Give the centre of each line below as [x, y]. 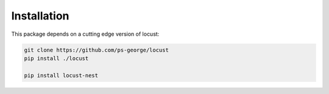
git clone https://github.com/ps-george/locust [96, 50]
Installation [40, 16]
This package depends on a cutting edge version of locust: [85, 34]
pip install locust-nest [61, 75]
